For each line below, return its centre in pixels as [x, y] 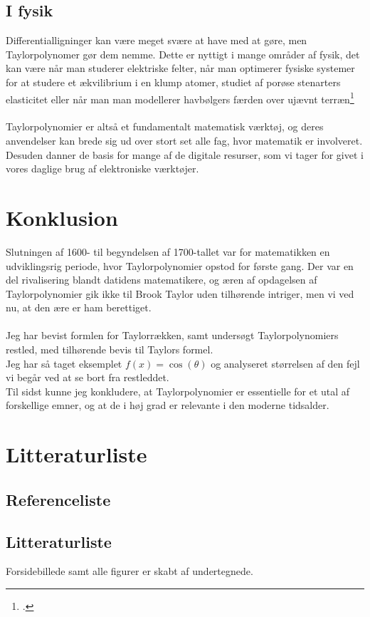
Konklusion [62, 217]
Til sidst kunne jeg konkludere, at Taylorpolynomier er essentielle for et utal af [178, 391]
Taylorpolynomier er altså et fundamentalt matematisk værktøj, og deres [165, 126]
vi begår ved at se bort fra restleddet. [88, 377]
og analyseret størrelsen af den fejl [285, 363]
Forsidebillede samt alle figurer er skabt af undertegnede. [129, 571]
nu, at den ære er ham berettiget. [79, 307]
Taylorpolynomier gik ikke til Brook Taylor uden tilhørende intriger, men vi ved [180, 293]
